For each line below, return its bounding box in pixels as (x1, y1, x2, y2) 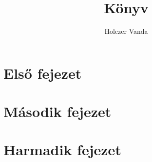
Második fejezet (3, 101, 112, 121)
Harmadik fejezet (3, 139, 121, 160)
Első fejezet (3, 63, 82, 83)
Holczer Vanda (104, 26, 148, 36)
